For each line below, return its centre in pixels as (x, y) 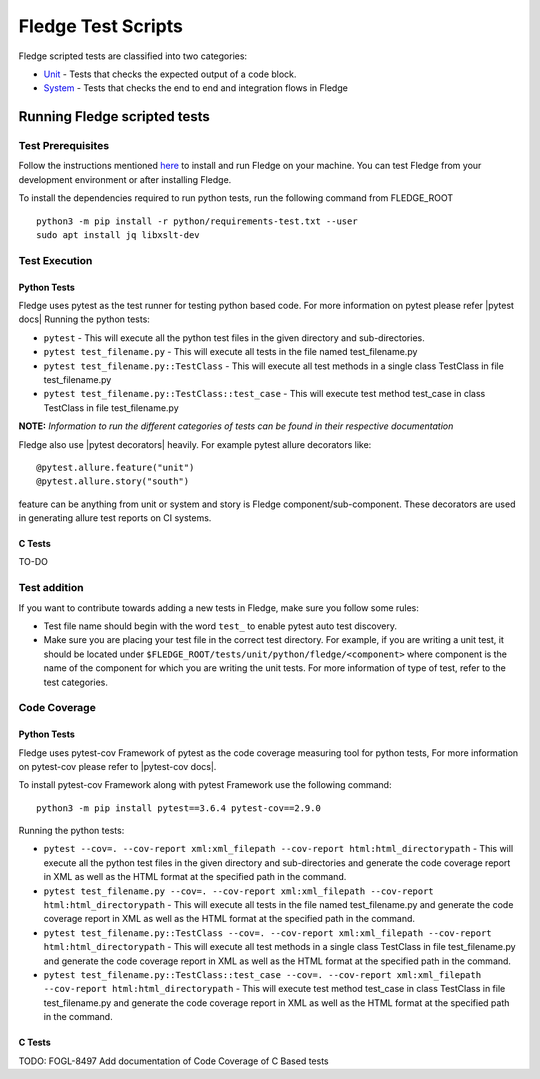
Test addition (51, 588)
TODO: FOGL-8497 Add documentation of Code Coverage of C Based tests (173, 1061)
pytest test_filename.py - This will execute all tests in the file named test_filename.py (230, 352)
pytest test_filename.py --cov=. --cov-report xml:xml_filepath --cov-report (238, 891)
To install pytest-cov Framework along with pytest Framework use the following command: (205, 785)
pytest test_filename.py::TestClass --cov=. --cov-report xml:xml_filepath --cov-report (267, 933)
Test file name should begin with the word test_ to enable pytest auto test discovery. (220, 626)
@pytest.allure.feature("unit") (115, 467)
